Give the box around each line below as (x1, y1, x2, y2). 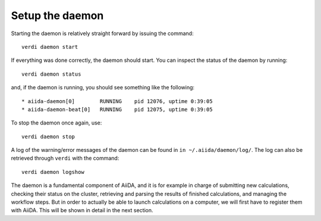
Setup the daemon (11, 9, 104, 22)
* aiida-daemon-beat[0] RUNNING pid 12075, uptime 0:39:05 (21, 106, 213, 113)
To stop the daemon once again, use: (11, 119, 102, 126)
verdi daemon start (21, 43, 78, 50)
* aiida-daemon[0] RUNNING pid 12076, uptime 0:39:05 (21, 98, 213, 104)
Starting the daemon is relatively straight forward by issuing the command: (11, 30, 194, 37)
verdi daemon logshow (21, 169, 84, 175)
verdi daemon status (21, 70, 81, 77)
